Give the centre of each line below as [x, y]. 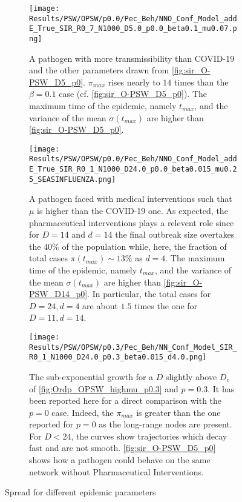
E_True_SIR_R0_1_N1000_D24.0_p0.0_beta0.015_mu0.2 [133, 169]
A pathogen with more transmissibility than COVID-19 [132, 58]
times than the [201, 82]
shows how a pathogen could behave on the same [120, 460]
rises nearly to [134, 82]
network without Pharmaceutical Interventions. [116, 471]
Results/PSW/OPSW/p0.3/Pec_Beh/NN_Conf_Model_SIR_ [133, 347]
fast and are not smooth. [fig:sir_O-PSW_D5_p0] [123, 448]
